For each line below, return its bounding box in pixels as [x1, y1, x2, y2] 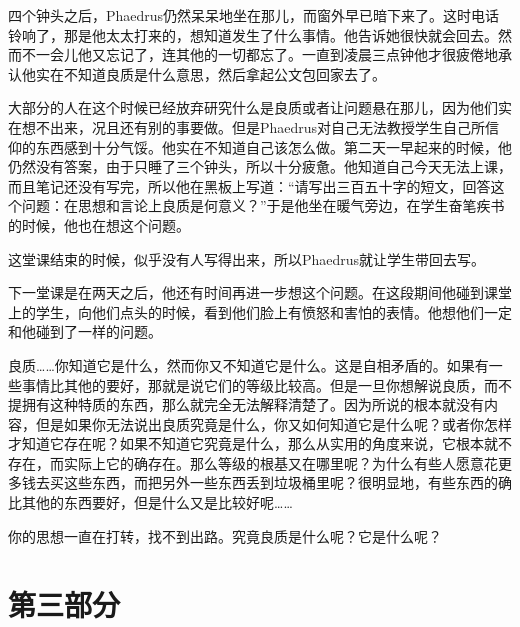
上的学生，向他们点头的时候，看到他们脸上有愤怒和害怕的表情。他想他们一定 [8, 301, 512, 322]
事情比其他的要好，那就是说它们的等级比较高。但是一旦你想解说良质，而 [21, 374, 498, 395]
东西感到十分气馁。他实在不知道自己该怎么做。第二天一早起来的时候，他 [35, 136, 512, 157]
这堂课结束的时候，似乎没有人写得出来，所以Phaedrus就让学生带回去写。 [8, 248, 486, 269]
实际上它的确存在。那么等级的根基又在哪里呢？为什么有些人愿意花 [63, 452, 498, 473]
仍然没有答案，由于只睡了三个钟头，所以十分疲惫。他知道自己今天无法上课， [8, 156, 512, 177]
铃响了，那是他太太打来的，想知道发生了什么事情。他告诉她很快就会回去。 [8, 24, 498, 45]
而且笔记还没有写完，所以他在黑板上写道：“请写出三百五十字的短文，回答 [8, 175, 491, 196]
